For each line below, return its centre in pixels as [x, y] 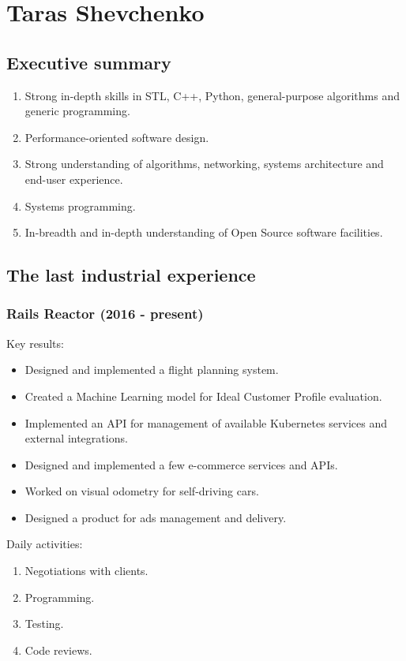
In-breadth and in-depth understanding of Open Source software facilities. [204, 232]
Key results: [35, 343]
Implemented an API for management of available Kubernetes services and [206, 422]
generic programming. [77, 111]
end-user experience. [74, 179]
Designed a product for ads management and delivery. [156, 517]
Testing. [44, 624]
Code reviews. [58, 650]
